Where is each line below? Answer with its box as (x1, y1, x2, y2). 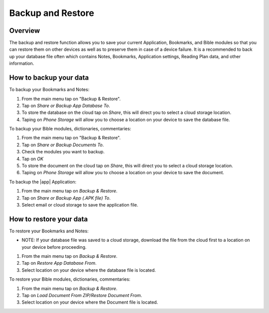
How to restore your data (9, 214, 88, 223)
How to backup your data (9, 74, 89, 82)
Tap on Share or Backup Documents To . (21, 142, 104, 148)
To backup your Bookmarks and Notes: (9, 87, 90, 93)
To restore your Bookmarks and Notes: (9, 228, 89, 234)
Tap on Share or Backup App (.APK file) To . (21, 195, 111, 201)
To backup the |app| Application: (9, 179, 77, 185)
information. (9, 60, 34, 67)
